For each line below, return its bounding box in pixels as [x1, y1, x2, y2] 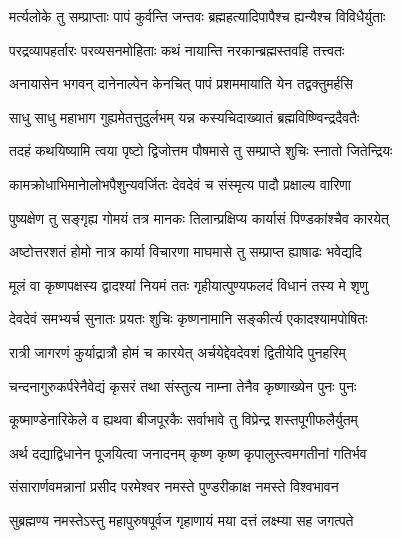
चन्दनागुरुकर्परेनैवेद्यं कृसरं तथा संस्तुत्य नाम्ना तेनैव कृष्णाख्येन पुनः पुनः [9, 375, 357, 396]
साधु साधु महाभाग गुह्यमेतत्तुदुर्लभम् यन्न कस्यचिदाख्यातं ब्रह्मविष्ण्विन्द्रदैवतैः [9, 106, 360, 127]
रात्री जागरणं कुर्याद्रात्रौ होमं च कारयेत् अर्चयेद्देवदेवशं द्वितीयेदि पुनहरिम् [9, 341, 346, 362]
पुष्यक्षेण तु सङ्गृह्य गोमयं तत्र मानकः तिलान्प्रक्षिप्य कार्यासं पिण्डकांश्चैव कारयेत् [9, 207, 389, 228]
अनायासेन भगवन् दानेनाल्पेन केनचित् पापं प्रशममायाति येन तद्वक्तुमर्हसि [9, 73, 353, 94]
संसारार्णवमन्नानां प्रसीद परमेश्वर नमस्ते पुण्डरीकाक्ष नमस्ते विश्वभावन [9, 476, 339, 497]
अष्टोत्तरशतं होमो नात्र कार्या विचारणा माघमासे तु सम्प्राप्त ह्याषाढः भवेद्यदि [9, 241, 362, 262]
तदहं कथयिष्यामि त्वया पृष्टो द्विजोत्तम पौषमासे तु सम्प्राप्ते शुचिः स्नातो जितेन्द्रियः [9, 140, 393, 161]
